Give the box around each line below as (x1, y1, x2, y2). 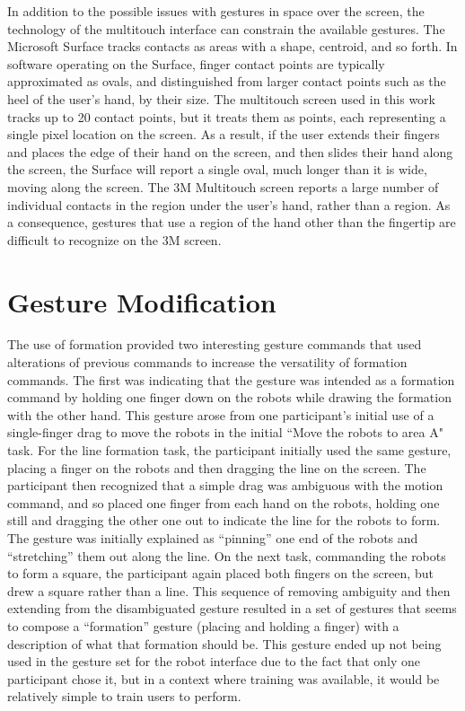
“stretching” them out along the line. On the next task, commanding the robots (7, 546, 446, 565)
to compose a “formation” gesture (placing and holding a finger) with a (7, 616, 399, 635)
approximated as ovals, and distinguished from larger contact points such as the (7, 72, 446, 91)
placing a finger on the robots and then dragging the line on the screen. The (7, 458, 426, 477)
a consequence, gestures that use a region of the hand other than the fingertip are (7, 213, 456, 232)
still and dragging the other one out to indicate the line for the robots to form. (7, 511, 441, 530)
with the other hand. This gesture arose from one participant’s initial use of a (7, 405, 434, 424)
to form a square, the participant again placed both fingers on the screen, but (7, 564, 434, 583)
